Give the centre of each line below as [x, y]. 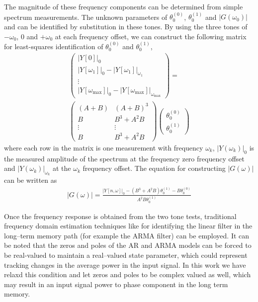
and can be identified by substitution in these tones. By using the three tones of [126, 26]
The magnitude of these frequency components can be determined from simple [124, 6]
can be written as [31, 180]
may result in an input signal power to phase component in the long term [116, 284]
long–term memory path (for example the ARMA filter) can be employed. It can [127, 235]
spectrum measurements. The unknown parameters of [86, 17]
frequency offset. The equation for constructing [154, 168]
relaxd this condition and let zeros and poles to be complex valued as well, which [128, 274]
